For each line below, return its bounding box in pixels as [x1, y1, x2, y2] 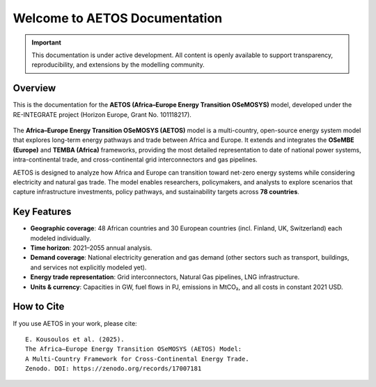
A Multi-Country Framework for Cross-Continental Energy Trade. [25, 355, 250, 363]
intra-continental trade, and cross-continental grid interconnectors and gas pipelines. [13, 155, 258, 164]
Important [31, 38, 62, 47]
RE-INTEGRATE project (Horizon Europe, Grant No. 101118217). [13, 110, 191, 118]
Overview [13, 82, 56, 94]
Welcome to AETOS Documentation [13, 10, 223, 26]
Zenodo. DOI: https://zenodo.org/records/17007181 [25, 365, 202, 372]
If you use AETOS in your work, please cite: [13, 319, 137, 327]
